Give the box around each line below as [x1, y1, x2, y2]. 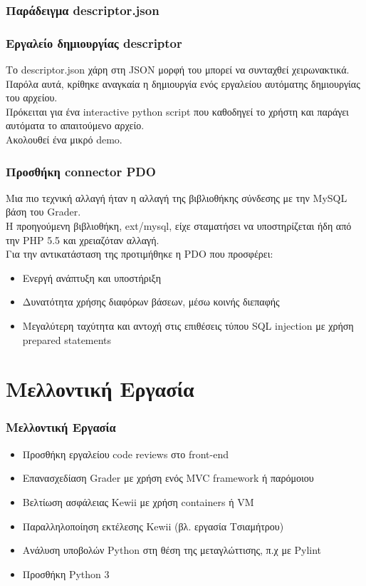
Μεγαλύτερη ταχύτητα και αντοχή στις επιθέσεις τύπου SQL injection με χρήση [22, 318, 354, 333]
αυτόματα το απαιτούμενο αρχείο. [6, 118, 145, 133]
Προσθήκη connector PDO [6, 162, 156, 180]
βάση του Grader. [6, 204, 81, 219]
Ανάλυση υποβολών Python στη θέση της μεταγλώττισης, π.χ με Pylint [22, 542, 322, 557]
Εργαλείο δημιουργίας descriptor [6, 34, 182, 51]
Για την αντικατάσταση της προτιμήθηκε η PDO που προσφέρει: [6, 246, 273, 261]
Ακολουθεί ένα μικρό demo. [6, 132, 122, 147]
